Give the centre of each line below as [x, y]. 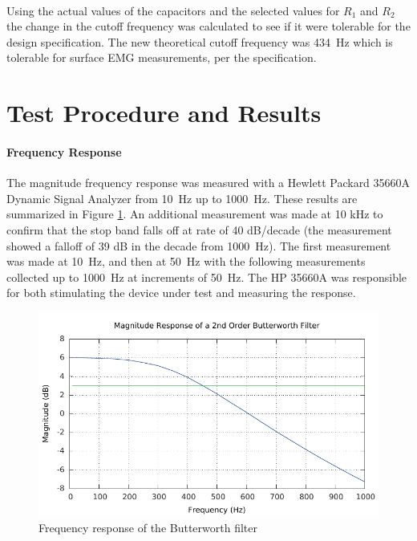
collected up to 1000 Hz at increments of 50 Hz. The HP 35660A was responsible [207, 277]
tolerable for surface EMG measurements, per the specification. [162, 57]
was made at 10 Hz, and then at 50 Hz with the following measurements [186, 261]
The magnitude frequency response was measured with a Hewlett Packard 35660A [208, 183]
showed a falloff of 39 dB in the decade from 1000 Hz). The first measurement [199, 245]
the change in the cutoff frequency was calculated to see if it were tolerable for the [208, 26]
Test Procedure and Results [164, 113]
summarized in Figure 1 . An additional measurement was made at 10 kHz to [195, 214]
